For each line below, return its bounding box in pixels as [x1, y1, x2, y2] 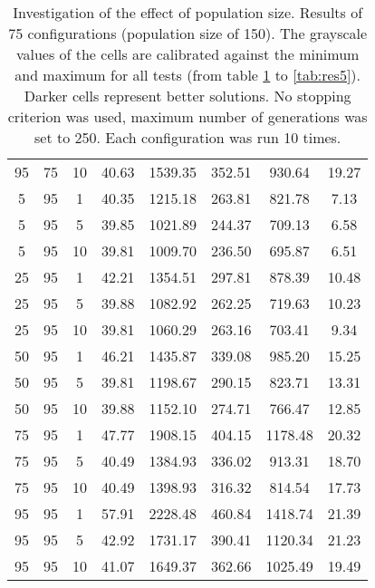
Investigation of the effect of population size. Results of [13, 2, 363, 23]
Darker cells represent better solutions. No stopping [24, 85, 351, 106]
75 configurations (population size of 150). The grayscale [8, 23, 368, 43]
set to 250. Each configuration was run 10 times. [34, 127, 341, 148]
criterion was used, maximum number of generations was [7, 106, 368, 127]
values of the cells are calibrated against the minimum [15, 43, 360, 64]
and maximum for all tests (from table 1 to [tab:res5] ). [14, 64, 361, 85]
